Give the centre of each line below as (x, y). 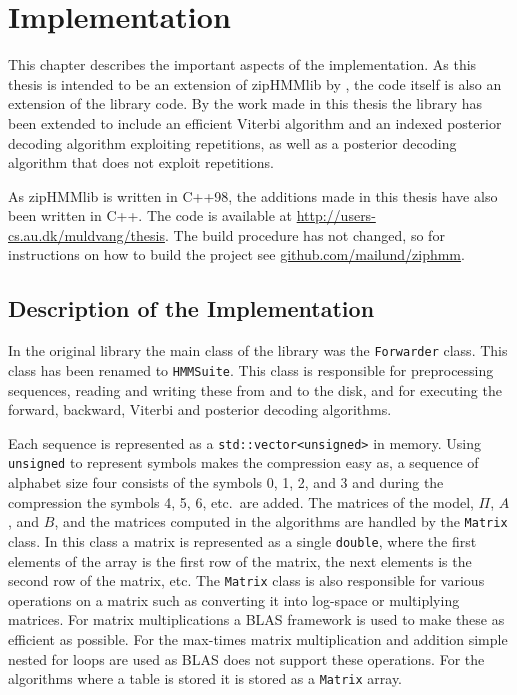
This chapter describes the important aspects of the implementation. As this (242, 64)
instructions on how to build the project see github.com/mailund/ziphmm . (236, 254)
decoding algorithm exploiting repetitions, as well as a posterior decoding (232, 142)
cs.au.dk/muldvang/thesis (86, 234)
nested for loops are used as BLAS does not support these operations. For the (246, 658)
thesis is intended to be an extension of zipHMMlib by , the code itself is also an (255, 83)
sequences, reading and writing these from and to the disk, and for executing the (255, 389)
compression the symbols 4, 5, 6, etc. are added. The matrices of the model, (241, 501)
